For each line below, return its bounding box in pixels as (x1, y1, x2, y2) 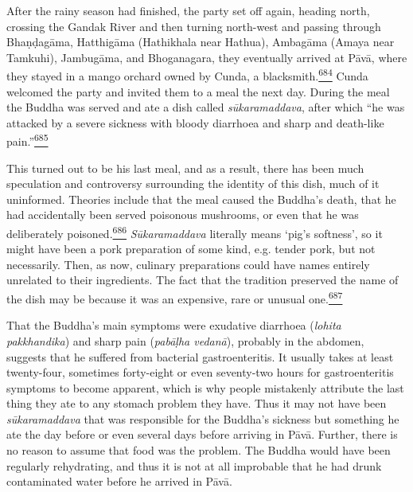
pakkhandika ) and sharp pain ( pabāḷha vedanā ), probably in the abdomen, (6, 332, 364, 349)
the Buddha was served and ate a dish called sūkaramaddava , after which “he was (6, 99, 405, 115)
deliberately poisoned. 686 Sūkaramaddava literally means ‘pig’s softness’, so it (6, 223, 383, 241)
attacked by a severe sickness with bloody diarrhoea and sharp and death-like (6, 114, 384, 131)
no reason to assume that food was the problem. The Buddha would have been (6, 442, 391, 459)
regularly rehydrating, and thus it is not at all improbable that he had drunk (6, 457, 382, 474)
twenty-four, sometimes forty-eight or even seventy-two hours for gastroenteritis (6, 364, 394, 381)
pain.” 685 (6, 131, 49, 150)
